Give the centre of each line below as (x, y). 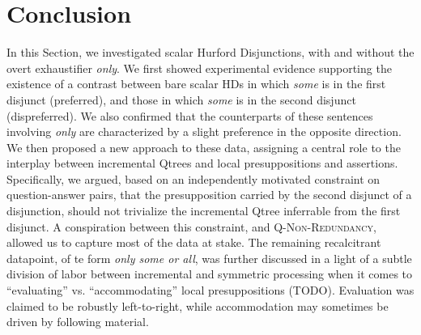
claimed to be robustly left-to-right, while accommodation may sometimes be (198, 305)
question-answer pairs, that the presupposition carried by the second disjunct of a (209, 195)
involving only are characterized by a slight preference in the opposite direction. (204, 131)
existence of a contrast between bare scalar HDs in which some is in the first (196, 84)
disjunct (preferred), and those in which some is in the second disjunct (181, 99)
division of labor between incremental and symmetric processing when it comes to (210, 274)
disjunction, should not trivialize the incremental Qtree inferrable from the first (204, 211)
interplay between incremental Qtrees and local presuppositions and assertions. (202, 163)
